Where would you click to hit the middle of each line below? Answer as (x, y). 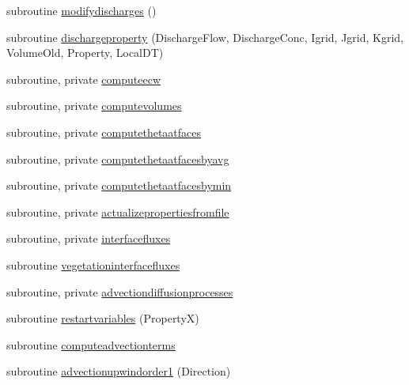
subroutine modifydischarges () (81, 10)
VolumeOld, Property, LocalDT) (85, 53)
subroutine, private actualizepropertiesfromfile (118, 211)
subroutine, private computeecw (83, 79)
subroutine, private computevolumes (94, 106)
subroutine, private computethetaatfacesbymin (119, 185)
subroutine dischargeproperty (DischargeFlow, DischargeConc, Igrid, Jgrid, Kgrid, (205, 37)
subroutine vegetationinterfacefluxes (93, 264)
